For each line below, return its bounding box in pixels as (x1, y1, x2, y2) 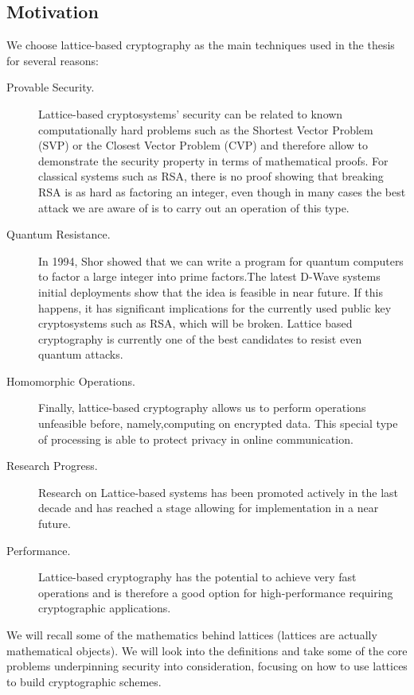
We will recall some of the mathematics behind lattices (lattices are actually (6, 627, 377, 643)
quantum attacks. (38, 346, 123, 363)
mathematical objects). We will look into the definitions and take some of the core (6, 642, 408, 658)
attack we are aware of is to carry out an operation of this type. (38, 199, 350, 215)
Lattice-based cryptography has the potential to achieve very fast (38, 569, 357, 585)
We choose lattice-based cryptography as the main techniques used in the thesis (6, 37, 395, 53)
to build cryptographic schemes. (6, 673, 162, 689)
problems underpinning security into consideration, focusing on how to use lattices (6, 658, 408, 674)
